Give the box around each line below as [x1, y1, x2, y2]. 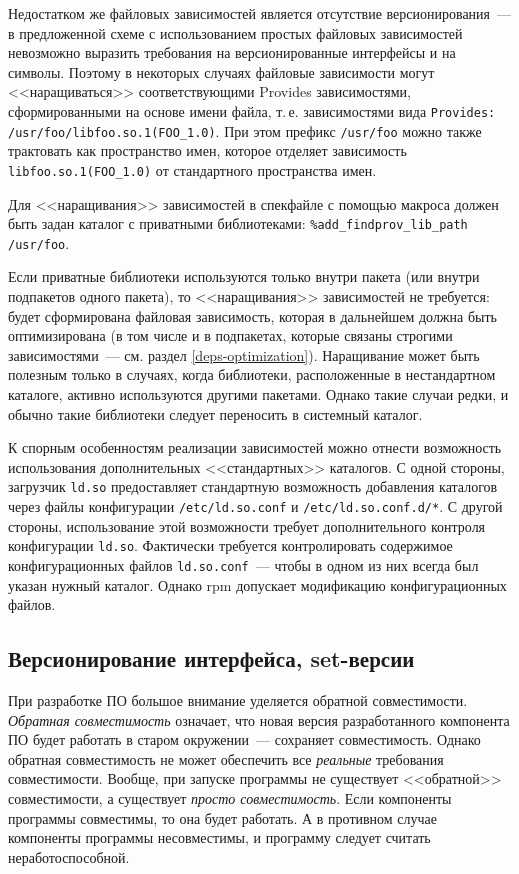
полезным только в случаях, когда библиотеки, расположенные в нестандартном [8, 364, 496, 385]
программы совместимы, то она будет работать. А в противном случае [8, 807, 438, 828]
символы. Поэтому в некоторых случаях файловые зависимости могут [8, 61, 435, 82]
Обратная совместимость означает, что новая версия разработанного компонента [8, 709, 510, 730]
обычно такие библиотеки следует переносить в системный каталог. [8, 403, 423, 424]
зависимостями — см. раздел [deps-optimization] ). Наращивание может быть [8, 344, 480, 365]
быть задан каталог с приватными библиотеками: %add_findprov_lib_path [8, 213, 468, 234]
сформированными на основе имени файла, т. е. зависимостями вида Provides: [8, 100, 496, 121]
